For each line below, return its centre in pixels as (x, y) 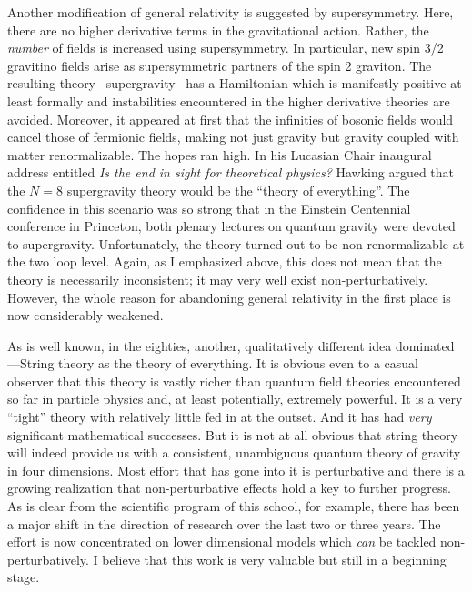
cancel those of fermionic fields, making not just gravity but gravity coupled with (233, 137)
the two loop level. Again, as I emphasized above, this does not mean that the (225, 261)
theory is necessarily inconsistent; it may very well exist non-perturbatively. (218, 279)
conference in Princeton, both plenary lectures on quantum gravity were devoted (231, 226)
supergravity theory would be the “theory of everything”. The (238, 190)
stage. (24, 577)
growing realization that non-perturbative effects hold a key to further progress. (229, 488)
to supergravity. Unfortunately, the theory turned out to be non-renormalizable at (236, 243)
